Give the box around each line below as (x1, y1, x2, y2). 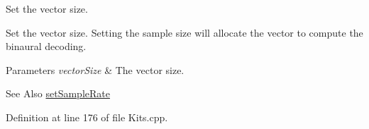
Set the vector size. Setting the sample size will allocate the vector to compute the (6, 25, 363, 39)
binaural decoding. (6, 39, 87, 54)
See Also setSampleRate (6, 86, 110, 101)
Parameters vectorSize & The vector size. (6, 62, 184, 77)
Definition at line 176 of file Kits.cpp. (6, 109, 168, 124)
